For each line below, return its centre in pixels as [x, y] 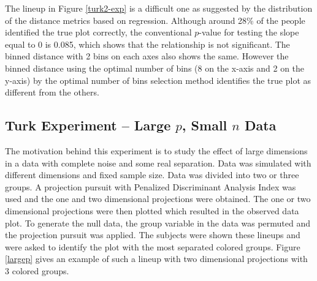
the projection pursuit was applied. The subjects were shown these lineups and [153, 235]
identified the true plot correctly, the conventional [98, 32]
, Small [204, 125]
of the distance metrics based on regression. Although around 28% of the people [155, 20]
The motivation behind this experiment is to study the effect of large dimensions [156, 150]
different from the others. [52, 92]
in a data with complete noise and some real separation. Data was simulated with [158, 163]
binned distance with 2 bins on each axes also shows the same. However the [147, 56]
